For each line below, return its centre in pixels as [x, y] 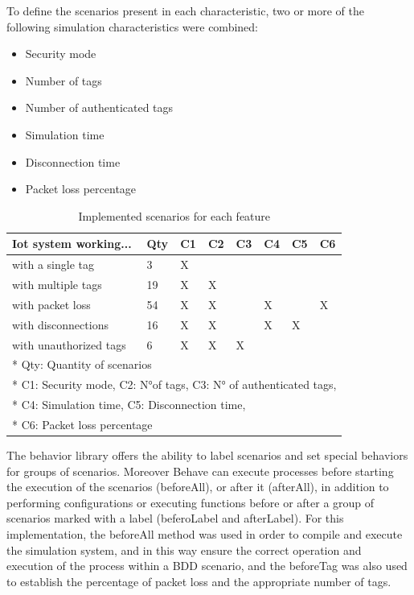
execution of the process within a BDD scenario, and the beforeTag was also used [207, 566]
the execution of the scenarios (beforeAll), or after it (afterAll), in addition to [198, 487]
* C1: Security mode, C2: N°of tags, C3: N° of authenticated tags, [174, 384]
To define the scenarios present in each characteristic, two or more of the [185, 10]
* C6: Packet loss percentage [82, 424]
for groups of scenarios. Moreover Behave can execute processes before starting [200, 471]
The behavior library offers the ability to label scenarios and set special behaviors [207, 455]
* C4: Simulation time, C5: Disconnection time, [129, 405]
